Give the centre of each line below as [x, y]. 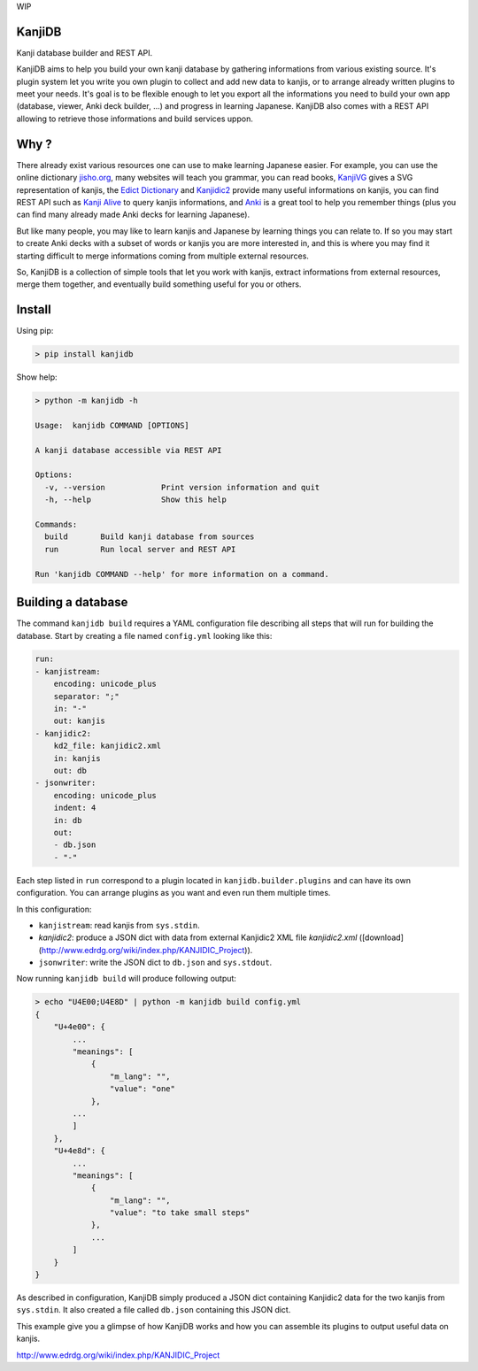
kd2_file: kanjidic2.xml [108, 746]
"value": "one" [143, 1089]
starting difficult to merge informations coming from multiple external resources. [163, 256]
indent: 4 [75, 808]
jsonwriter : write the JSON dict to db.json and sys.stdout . [155, 963]
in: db [68, 820]
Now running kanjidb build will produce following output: [126, 979]
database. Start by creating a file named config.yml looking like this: [144, 635]
